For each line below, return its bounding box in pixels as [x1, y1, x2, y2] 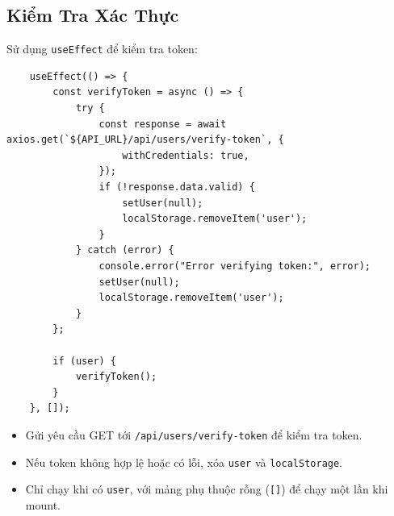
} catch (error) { [75, 244, 174, 256]
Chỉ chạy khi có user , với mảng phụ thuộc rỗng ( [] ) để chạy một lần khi [25, 481, 388, 497]
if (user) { [52, 355, 117, 367]
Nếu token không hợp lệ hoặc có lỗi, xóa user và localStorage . [25, 453, 343, 470]
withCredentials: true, [122, 149, 249, 161]
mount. [25, 496, 61, 513]
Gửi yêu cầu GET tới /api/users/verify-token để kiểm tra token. [25, 426, 363, 443]
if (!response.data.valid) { [98, 181, 255, 193]
